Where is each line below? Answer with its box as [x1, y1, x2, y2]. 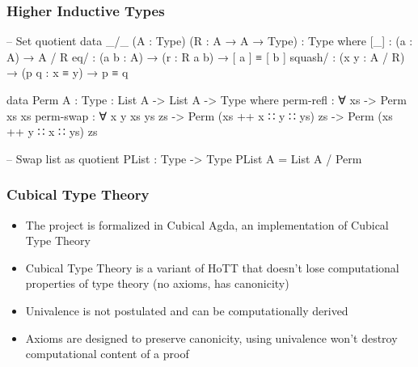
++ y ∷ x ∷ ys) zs [6, 123, 98, 140]
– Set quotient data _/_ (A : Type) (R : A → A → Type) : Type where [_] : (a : [6, 32, 413, 49]
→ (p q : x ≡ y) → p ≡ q [6, 64, 129, 81]
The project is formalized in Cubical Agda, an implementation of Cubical [25, 216, 389, 233]
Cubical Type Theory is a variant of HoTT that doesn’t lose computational [25, 259, 399, 276]
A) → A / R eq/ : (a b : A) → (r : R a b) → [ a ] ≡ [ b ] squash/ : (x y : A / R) [6, 48, 405, 65]
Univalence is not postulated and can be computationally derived [25, 302, 348, 318]
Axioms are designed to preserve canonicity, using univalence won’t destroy [25, 329, 398, 346]
